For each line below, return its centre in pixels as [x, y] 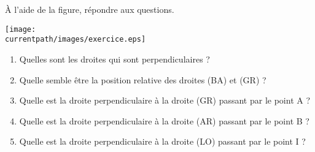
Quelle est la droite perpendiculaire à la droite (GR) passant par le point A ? [165, 100]
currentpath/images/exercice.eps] [76, 40]
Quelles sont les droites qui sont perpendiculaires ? [115, 59]
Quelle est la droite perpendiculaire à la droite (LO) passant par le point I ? [162, 141]
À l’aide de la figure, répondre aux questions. [90, 9]
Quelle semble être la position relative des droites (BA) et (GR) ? [143, 79]
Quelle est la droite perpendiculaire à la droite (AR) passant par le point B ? [164, 120]
